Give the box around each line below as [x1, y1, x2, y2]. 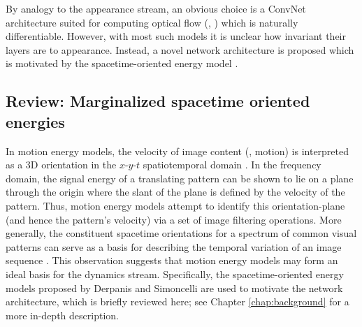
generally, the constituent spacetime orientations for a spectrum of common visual [6, 226, 357, 240]
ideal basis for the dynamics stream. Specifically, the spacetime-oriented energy [6, 266, 344, 281]
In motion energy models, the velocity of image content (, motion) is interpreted [6, 143, 349, 158]
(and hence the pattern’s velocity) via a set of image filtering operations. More [6, 212, 342, 226]
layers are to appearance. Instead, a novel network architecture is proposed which [6, 42, 354, 57]
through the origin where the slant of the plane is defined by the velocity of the [6, 184, 345, 199]
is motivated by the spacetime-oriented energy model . [6, 56, 238, 71]
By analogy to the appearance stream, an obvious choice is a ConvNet [6, 1, 306, 15]
